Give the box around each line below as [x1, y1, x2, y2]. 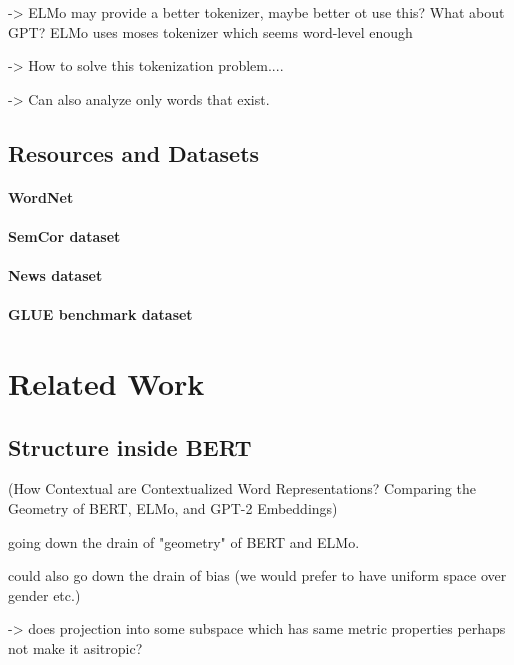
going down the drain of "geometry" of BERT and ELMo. [8, 531, 360, 552]
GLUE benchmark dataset [8, 304, 193, 325]
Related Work [8, 363, 205, 404]
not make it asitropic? [8, 638, 143, 659]
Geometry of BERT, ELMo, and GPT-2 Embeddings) [8, 498, 338, 519]
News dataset [8, 265, 103, 286]
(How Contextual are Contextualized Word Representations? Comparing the [8, 478, 476, 499]
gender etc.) [8, 584, 81, 605]
